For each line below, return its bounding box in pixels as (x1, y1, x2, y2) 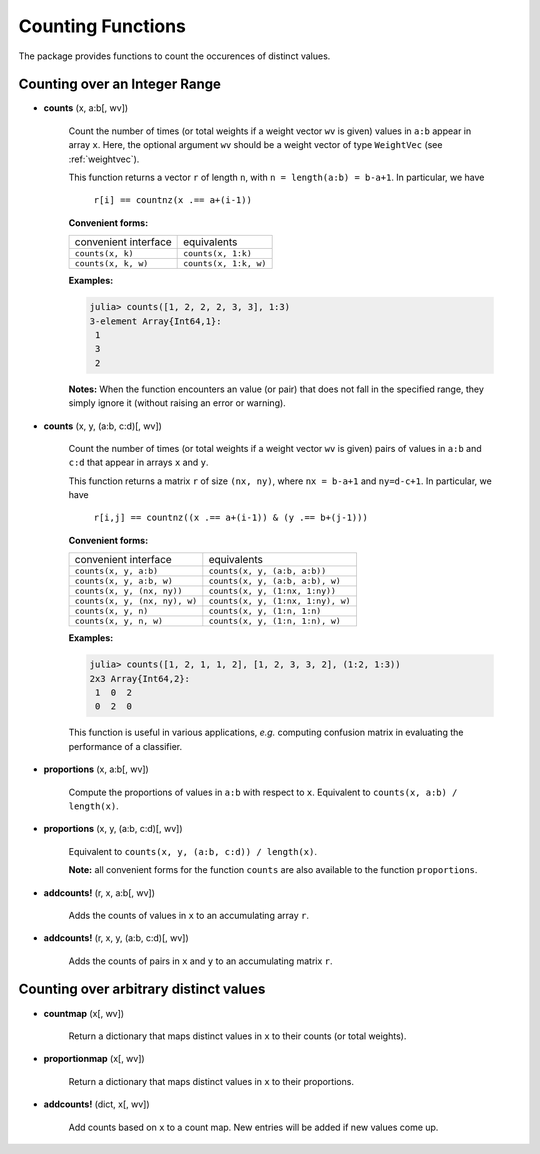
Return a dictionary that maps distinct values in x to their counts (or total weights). (68, 1030, 407, 1042)
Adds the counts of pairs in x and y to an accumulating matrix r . (68, 955, 333, 967)
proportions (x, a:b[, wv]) (43, 763, 149, 775)
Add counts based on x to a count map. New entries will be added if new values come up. (68, 1121, 439, 1133)
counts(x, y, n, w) (74, 616, 164, 627)
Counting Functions (18, 15, 187, 37)
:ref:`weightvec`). (68, 153, 140, 165)
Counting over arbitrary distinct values (18, 981, 266, 998)
